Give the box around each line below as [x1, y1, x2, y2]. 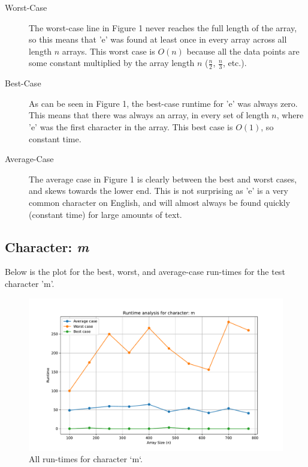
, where [276, 109, 304, 121]
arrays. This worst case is [62, 44, 155, 57]
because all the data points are [186, 44, 300, 57]
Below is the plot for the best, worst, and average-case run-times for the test [5, 265, 285, 278]
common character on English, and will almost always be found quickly [29, 196, 291, 208]
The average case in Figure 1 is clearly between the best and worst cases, [29, 172, 297, 185]
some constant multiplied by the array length [29, 56, 195, 69]
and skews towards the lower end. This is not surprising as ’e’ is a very [29, 184, 288, 197]
